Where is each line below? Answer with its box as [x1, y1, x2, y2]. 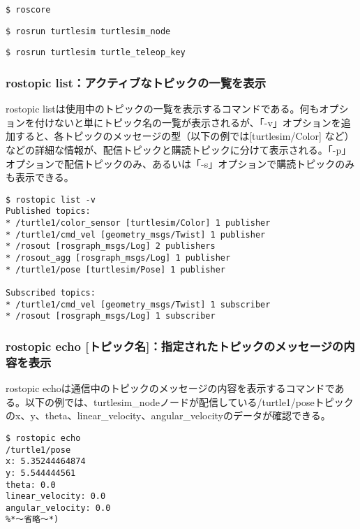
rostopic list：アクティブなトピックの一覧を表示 [6, 73, 267, 91]
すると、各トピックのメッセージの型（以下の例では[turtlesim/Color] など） [15, 129, 354, 143]
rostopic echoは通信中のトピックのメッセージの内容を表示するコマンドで [6, 381, 335, 396]
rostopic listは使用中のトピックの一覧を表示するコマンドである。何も [6, 101, 320, 116]
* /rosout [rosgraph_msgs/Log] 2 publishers [6, 241, 216, 252]
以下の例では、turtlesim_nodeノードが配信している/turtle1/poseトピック [24, 394, 354, 409]
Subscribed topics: [6, 288, 96, 298]
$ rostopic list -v [6, 194, 96, 205]
